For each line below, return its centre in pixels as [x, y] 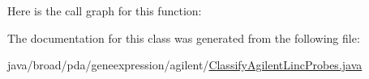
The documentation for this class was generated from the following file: [184, 37]
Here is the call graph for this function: [105, 10]
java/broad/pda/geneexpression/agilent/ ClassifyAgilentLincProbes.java [185, 65]
